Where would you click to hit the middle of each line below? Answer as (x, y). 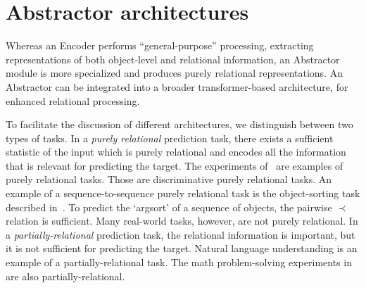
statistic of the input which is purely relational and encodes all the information (176, 152)
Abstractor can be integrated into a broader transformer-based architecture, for (177, 86)
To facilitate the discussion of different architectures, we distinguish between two (179, 124)
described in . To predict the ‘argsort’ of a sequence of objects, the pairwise (169, 207)
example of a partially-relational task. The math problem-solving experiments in (179, 262)
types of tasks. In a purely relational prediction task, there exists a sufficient (170, 138)
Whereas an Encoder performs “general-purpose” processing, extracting (160, 45)
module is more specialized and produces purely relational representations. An (174, 73)
